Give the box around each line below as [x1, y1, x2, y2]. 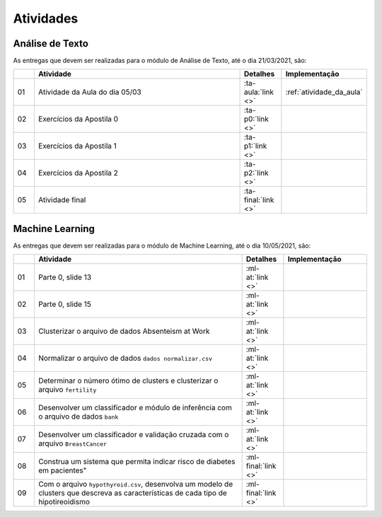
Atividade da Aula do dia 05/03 [37, 87, 141, 97]
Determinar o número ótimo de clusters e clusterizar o [37, 376, 219, 385]
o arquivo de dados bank [37, 412, 119, 422]
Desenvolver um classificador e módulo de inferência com [37, 403, 233, 413]
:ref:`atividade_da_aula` [285, 87, 364, 97]
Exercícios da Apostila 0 [37, 114, 119, 124]
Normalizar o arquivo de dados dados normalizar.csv [37, 354, 212, 364]
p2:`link [243, 168, 269, 178]
